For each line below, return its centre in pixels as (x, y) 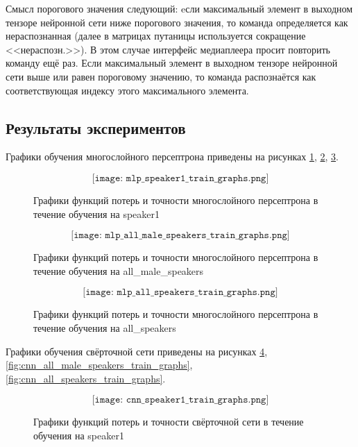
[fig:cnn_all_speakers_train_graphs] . (86, 378)
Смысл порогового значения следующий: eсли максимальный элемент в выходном (179, 8)
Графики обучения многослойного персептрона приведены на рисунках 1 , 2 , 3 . (172, 157)
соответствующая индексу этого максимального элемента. (127, 90)
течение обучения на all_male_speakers (119, 270)
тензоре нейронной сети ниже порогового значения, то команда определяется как (177, 22)
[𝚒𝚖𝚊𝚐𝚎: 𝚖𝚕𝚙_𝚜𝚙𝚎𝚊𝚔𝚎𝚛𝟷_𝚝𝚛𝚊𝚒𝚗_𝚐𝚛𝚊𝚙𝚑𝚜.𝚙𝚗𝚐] (180, 178)
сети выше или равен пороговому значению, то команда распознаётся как (161, 76)
